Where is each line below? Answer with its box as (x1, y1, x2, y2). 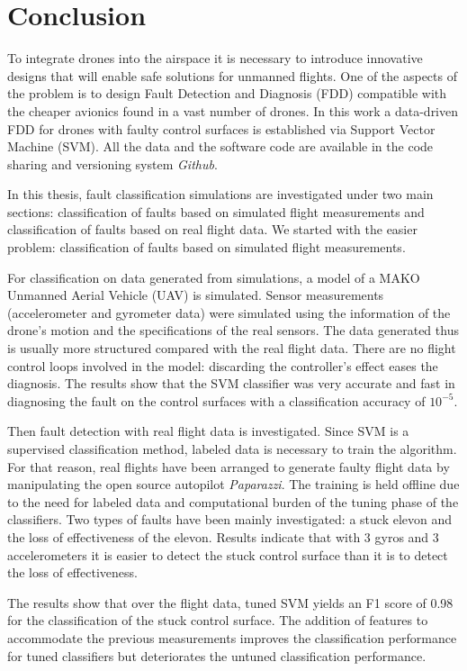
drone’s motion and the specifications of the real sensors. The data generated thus (7, 321, 459, 340)
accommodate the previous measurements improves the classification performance (7, 628, 457, 647)
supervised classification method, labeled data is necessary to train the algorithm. (7, 440, 457, 458)
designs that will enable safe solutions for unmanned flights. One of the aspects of (7, 66, 457, 85)
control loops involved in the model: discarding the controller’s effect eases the (7, 356, 438, 375)
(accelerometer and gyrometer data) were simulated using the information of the (7, 303, 451, 322)
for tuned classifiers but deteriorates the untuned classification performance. (7, 646, 427, 665)
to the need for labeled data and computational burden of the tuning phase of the (7, 492, 459, 511)
